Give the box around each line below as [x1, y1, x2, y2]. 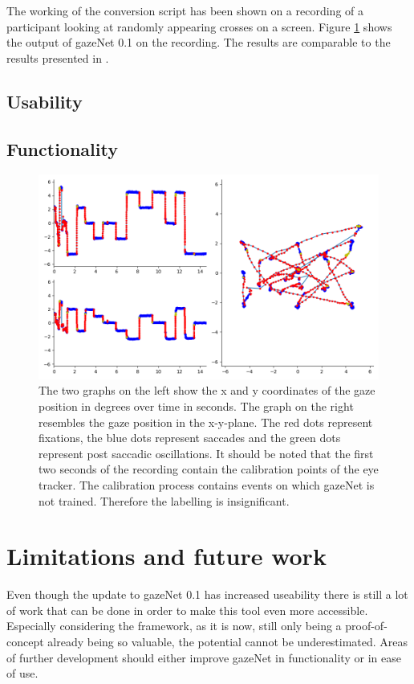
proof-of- [345, 617, 388, 634]
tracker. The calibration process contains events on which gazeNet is [39, 476, 375, 493]
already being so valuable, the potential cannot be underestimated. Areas [47, 633, 408, 649]
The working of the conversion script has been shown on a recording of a [6, 2, 363, 18]
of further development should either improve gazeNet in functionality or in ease [6, 649, 401, 666]
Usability [6, 88, 83, 113]
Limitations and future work [6, 539, 327, 572]
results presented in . [6, 49, 109, 66]
